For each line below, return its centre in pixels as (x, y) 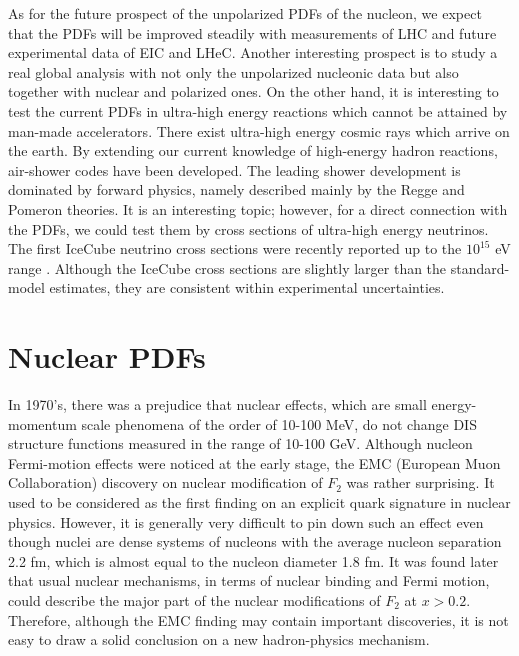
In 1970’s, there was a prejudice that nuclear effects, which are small (217, 404)
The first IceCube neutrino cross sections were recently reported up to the (235, 248)
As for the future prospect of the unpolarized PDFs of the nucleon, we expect (245, 13)
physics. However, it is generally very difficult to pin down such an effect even (246, 521)
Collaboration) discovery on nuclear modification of (165, 482)
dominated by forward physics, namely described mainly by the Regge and (236, 189)
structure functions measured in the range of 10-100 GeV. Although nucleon (240, 443)
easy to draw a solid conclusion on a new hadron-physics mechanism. (219, 639)
